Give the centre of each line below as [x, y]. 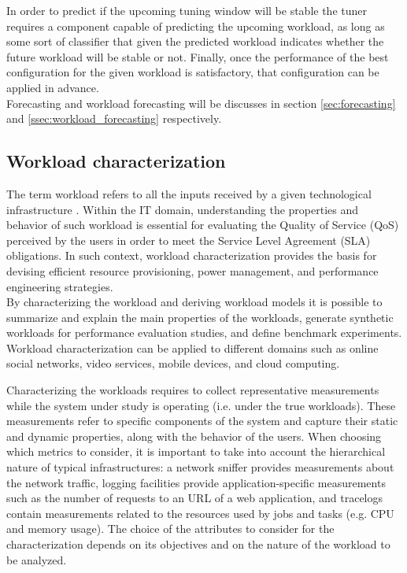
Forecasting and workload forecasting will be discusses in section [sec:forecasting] [201, 103]
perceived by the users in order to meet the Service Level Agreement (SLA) [189, 240]
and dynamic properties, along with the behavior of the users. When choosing [194, 436]
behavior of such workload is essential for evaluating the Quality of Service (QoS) [203, 225]
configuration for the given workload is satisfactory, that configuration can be [193, 72]
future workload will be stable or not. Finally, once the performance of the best [198, 56]
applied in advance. [53, 87]
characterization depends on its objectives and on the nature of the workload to [198, 544]
